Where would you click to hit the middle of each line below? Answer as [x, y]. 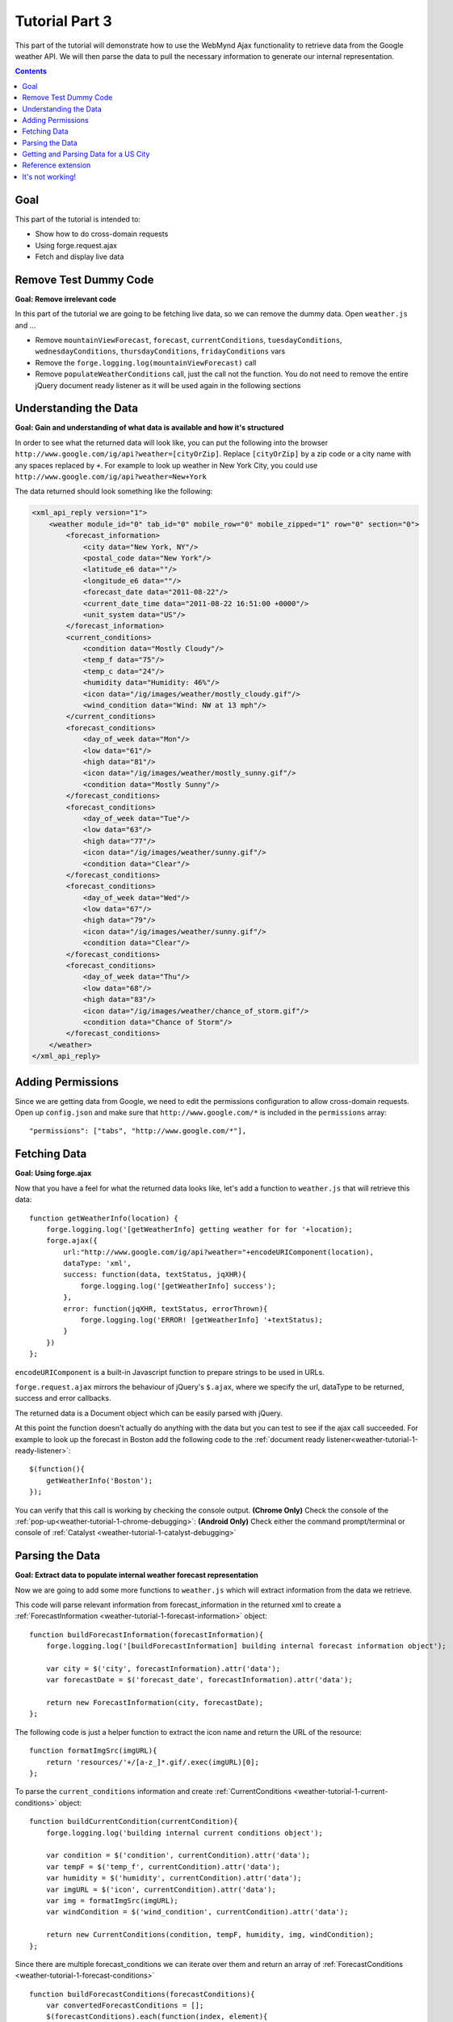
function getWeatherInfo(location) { [104, 1218]
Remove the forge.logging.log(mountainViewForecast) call [146, 362]
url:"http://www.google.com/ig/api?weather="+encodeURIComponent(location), [219, 1252]
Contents [31, 71]
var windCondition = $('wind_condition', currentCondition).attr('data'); [197, 1912]
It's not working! [49, 176]
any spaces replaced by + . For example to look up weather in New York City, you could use [166, 465]
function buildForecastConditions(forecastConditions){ [142, 1994]
